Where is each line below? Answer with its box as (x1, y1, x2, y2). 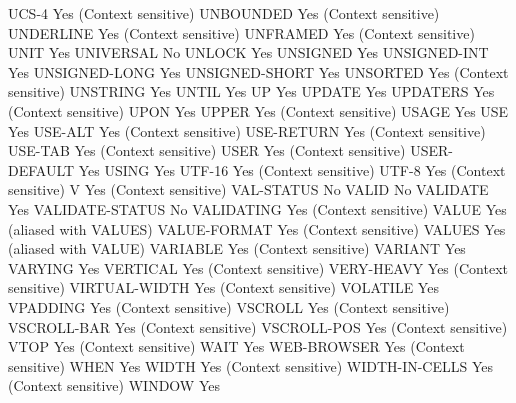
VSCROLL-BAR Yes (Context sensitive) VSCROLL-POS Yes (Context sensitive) (8, 316, 508, 337)
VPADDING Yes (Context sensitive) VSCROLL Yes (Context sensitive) (8, 296, 450, 317)
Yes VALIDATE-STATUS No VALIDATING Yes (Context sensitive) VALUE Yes (8, 198, 507, 219)
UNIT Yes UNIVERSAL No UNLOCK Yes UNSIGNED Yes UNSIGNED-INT (8, 42, 489, 63)
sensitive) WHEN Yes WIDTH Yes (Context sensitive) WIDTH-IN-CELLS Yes (8, 355, 494, 376)
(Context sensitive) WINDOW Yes (8, 375, 220, 396)
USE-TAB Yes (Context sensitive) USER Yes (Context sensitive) (8, 140, 406, 161)
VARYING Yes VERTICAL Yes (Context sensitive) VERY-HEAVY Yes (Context (8, 257, 508, 278)
